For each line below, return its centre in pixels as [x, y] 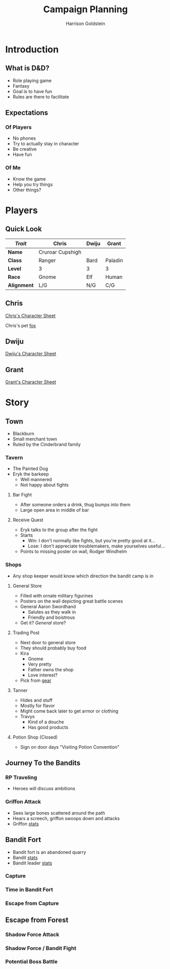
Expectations [27, 113]
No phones [24, 138]
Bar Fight [22, 495]
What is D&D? [27, 68]
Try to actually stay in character [46, 144]
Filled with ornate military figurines [56, 595]
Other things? [27, 190]
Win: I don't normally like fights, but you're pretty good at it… [92, 541]
